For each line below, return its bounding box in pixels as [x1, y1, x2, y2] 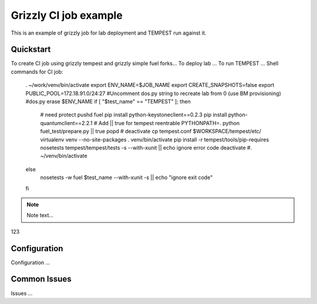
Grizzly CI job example [11, 9, 123, 22]
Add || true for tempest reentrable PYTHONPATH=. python [98, 119, 240, 126]
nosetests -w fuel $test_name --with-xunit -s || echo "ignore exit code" [40, 174, 213, 181]
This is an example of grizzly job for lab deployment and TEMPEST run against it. [11, 29, 207, 36]
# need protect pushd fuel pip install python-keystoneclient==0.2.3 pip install [40, 112, 227, 119]
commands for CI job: [11, 68, 63, 75]
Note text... [26, 212, 54, 219]
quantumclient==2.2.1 [40, 119, 93, 126]
